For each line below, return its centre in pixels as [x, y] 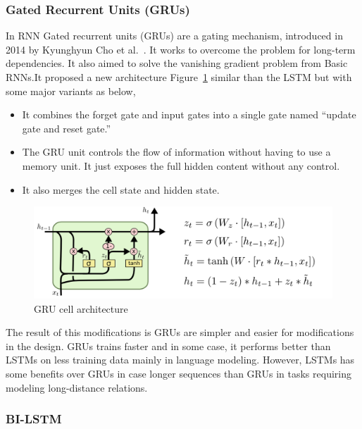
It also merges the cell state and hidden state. [121, 189]
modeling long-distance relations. [77, 387]
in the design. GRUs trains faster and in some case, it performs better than [168, 346]
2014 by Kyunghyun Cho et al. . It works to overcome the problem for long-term [181, 49]
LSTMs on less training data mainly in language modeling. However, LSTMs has [180, 360]
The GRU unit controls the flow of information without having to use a [176, 152]
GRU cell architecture [81, 308]
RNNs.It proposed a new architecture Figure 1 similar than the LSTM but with [179, 77]
